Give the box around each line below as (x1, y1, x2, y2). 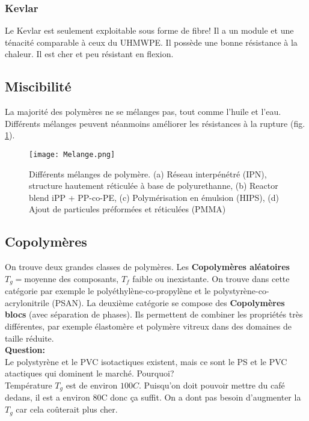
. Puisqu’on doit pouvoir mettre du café (138, 379, 285, 392)
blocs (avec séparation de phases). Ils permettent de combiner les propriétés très (5, 308, 303, 321)
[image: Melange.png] (29, 150, 115, 159)
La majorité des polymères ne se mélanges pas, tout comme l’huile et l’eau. (5, 105, 281, 118)
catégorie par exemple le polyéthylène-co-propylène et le (5, 284, 211, 297)
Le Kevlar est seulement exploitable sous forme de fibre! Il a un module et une (5, 24, 294, 37)
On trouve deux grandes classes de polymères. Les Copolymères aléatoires (5, 260, 290, 273)
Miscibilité (5, 77, 72, 96)
